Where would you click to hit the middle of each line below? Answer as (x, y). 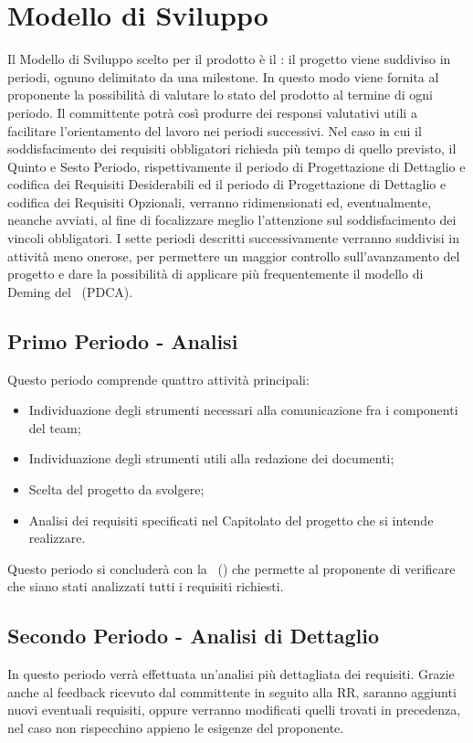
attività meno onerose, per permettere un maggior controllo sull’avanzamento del (234, 255)
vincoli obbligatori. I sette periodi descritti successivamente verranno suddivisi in (234, 238)
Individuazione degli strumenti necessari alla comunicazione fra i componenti (243, 410)
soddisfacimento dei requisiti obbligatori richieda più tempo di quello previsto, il (232, 149)
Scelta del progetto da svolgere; (116, 489)
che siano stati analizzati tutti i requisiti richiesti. (146, 586)
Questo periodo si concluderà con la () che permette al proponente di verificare (231, 568)
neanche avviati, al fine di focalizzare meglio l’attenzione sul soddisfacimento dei (232, 220)
